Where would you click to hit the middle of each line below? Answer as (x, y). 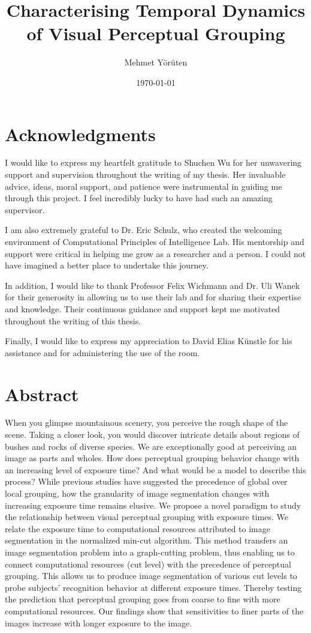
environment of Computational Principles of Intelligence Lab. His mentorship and (155, 241)
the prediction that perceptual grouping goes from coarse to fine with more (143, 599)
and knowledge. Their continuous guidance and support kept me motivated (143, 308)
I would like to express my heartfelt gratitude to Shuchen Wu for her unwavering (153, 162)
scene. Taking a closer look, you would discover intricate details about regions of (152, 435)
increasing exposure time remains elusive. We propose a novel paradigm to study (153, 505)
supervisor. (25, 209)
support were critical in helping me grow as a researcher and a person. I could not (155, 253)
